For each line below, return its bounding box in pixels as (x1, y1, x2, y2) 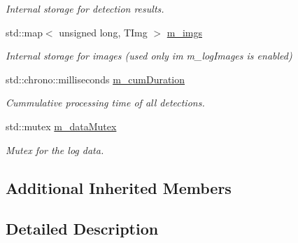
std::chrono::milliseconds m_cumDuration (6, 71, 185, 86)
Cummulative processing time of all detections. (6, 95, 205, 110)
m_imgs (166, 25, 203, 39)
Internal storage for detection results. (6, 1, 164, 15)
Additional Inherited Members (6, 176, 232, 198)
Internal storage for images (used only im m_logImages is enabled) (6, 48, 292, 63)
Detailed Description (6, 218, 159, 239)
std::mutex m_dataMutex (6, 118, 117, 133)
